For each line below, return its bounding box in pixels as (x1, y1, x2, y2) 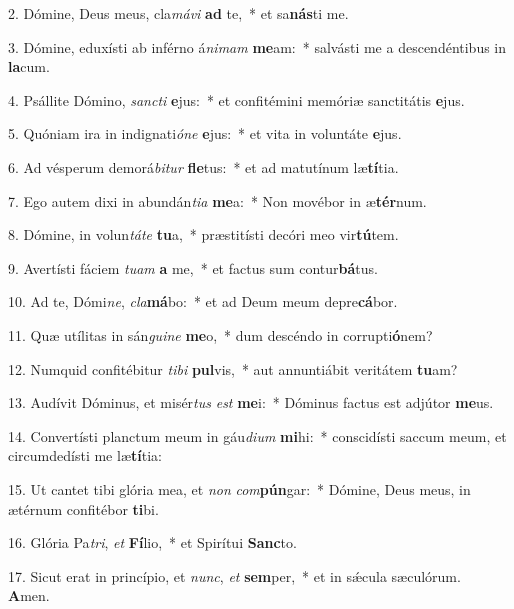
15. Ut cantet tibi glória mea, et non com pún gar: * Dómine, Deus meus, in (8, 478, 471, 499)
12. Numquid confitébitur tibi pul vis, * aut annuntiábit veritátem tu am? (8, 358, 458, 379)
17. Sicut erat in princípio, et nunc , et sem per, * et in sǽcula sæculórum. (8, 565, 461, 586)
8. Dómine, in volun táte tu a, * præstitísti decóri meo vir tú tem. (8, 224, 399, 245)
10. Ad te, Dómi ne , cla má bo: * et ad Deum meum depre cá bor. (8, 291, 398, 312)
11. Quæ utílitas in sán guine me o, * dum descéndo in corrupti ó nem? (8, 324, 433, 345)
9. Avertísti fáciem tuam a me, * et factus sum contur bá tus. (8, 257, 378, 278)
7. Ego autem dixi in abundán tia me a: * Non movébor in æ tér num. (8, 190, 427, 211)
